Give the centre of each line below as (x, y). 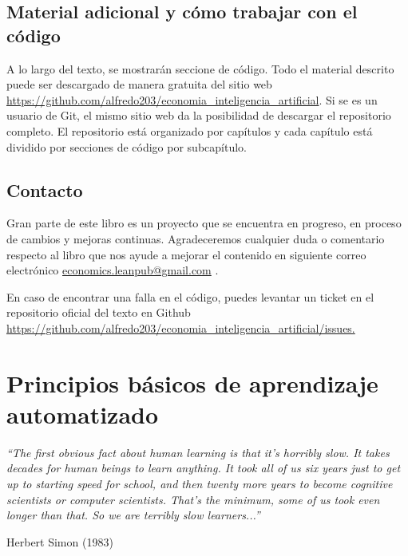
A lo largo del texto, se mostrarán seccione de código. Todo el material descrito (200, 68)
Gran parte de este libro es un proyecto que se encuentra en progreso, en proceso (204, 223)
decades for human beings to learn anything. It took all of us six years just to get (204, 468)
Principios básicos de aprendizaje (192, 382)
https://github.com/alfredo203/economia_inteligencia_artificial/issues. (181, 327)
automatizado (83, 414)
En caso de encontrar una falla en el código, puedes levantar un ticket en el (190, 296)
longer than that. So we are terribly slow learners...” (133, 515)
